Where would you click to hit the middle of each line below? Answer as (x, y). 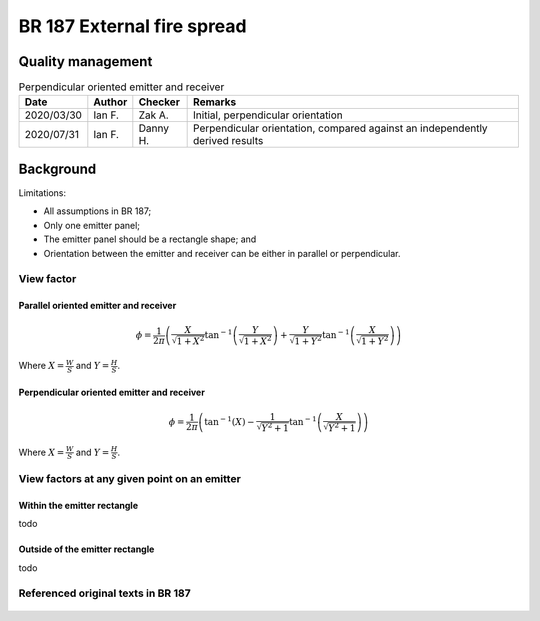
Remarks (215, 102)
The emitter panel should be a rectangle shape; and (150, 239)
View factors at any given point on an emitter (130, 478)
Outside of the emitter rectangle (86, 549)
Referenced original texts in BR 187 (104, 593)
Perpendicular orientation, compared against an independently (341, 128)
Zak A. (153, 115)
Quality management (85, 61)
